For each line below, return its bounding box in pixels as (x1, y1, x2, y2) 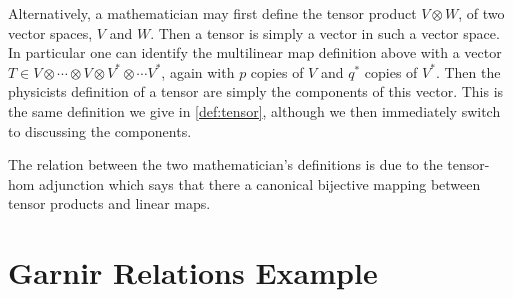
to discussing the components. (8, 120, 192, 141)
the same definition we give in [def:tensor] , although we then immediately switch (8, 100, 501, 121)
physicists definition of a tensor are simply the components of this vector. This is (8, 81, 504, 102)
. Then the (435, 61, 501, 82)
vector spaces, (8, 22, 93, 43)
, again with (161, 61, 235, 82)
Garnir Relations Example (8, 252, 378, 293)
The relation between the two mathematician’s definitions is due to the (8, 154, 443, 175)
